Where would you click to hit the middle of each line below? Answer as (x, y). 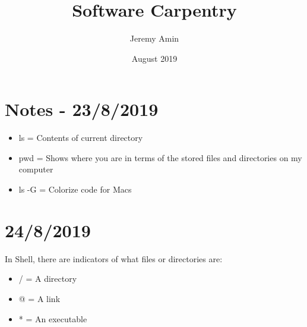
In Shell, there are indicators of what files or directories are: (114, 258)
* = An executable (53, 318)
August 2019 (154, 58)
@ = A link (39, 298)
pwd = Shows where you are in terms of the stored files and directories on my (160, 157)
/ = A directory (48, 279)
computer (36, 169)
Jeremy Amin (154, 38)
